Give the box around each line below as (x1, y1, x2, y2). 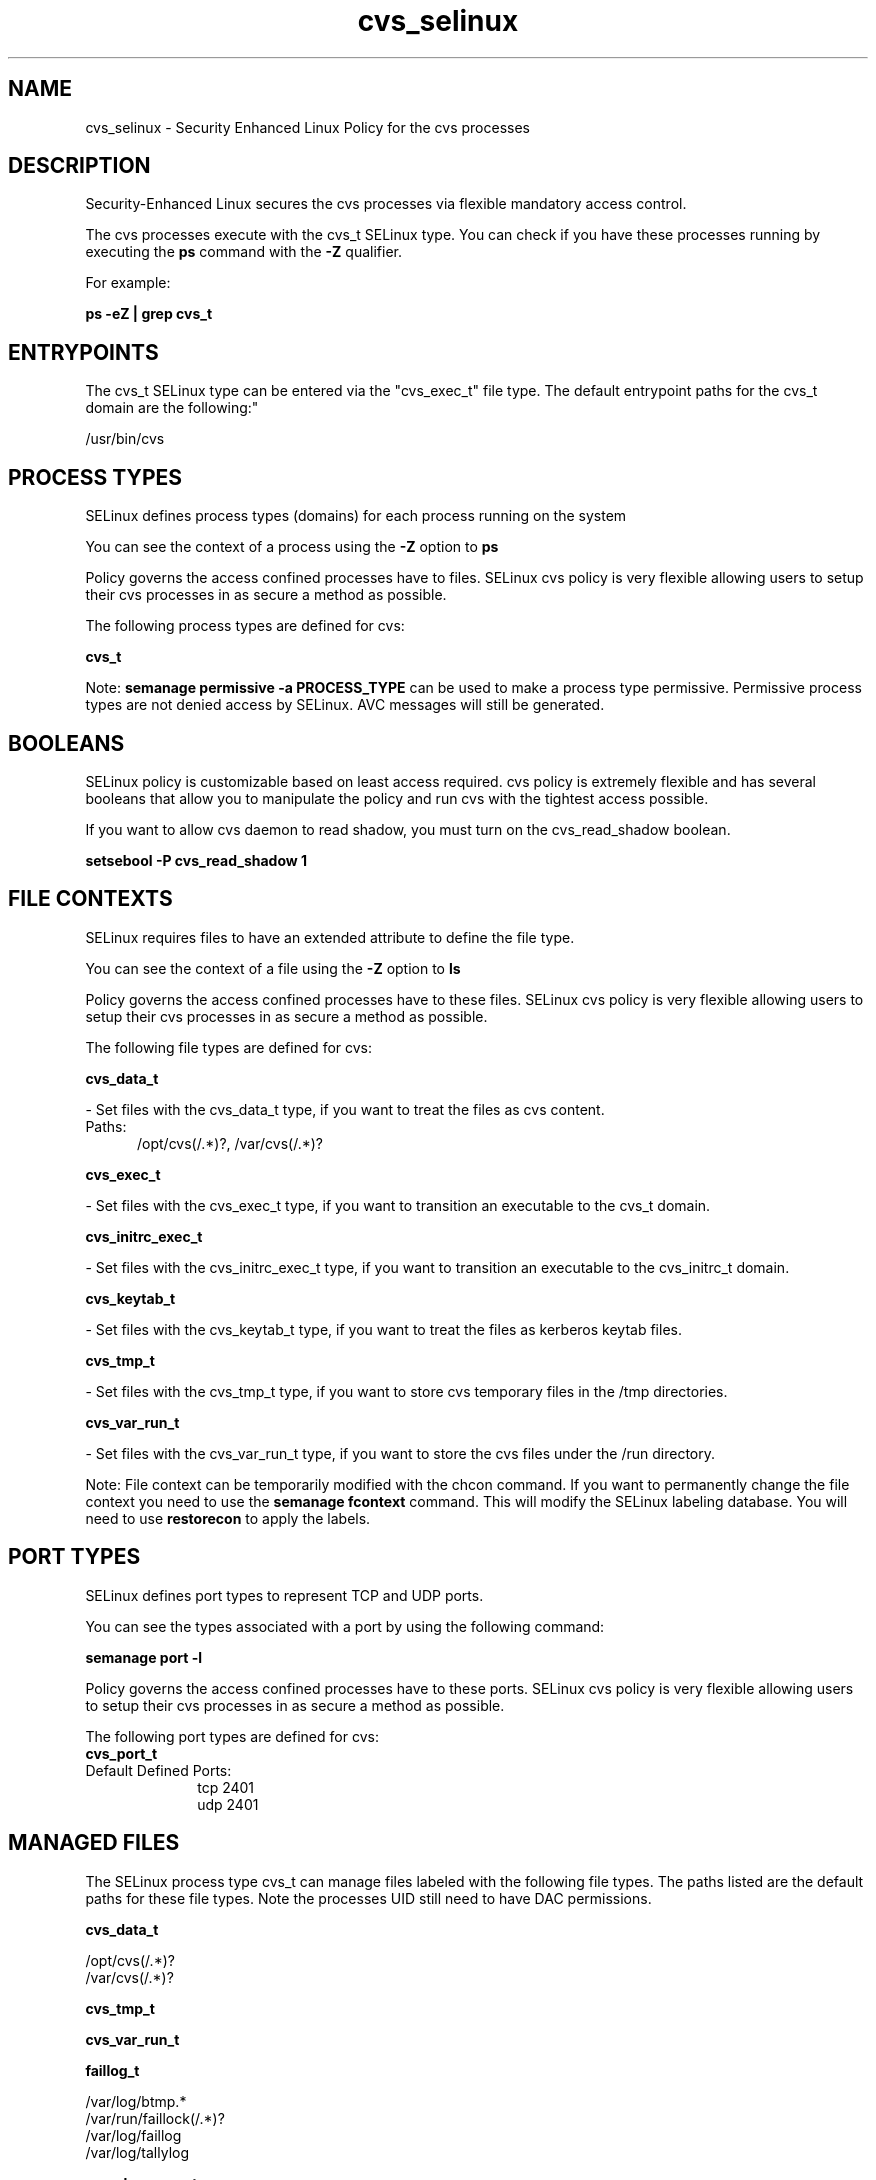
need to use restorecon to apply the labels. (85, 1509, 371, 1527)
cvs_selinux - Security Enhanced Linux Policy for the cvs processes (85, 118, 530, 136)
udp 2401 (197, 1795, 259, 1813)
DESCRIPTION (8, 153, 151, 179)
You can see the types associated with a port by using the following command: (85, 1617, 605, 1635)
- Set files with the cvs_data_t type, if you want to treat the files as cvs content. (85, 1100, 605, 1118)
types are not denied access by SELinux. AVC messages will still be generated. (85, 696, 605, 714)
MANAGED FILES (8, 1830, 180, 1856)
